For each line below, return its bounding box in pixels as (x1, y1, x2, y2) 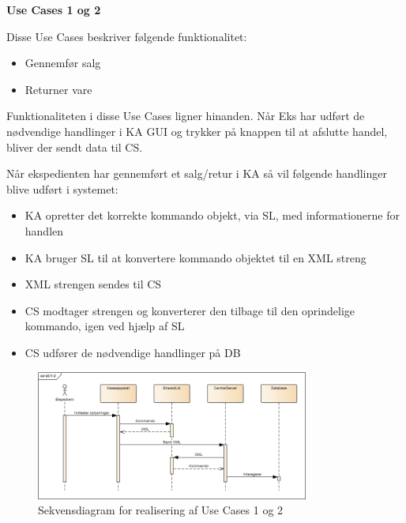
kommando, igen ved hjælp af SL (24, 318, 185, 334)
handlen (24, 222, 64, 239)
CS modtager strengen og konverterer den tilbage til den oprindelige (24, 302, 355, 318)
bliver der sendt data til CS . (6, 138, 143, 155)
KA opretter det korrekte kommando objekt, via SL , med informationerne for (24, 207, 400, 224)
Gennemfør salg (24, 55, 101, 71)
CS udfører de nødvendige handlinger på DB (24, 344, 241, 360)
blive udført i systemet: (6, 180, 118, 197)
